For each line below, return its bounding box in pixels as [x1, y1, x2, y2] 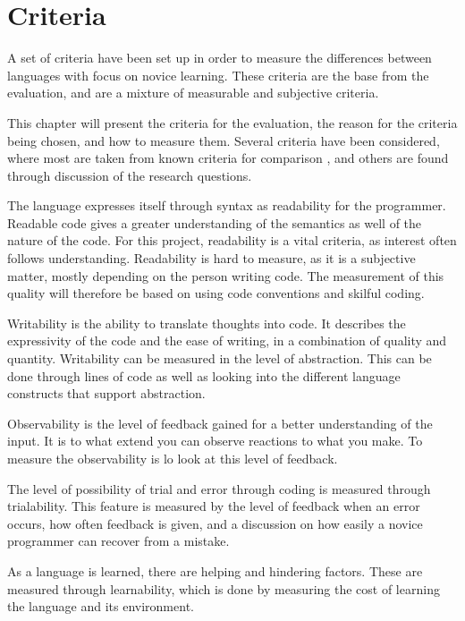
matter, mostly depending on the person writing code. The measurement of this [7, 266, 444, 285]
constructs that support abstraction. [7, 384, 206, 403]
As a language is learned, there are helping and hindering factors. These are [7, 561, 423, 580]
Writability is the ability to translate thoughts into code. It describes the [7, 313, 406, 332]
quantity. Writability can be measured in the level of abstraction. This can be [7, 349, 432, 368]
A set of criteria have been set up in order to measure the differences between [7, 48, 432, 67]
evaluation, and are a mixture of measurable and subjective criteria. [7, 83, 379, 102]
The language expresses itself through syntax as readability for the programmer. [7, 196, 446, 215]
